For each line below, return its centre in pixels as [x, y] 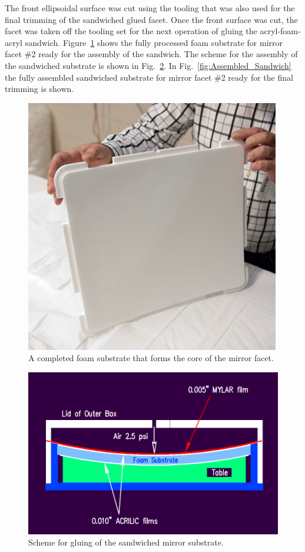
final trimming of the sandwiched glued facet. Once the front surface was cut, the [151, 19]
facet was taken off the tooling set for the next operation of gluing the [131, 31]
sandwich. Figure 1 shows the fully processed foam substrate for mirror [154, 42]
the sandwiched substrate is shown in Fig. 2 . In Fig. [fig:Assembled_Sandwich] [148, 65]
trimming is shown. [39, 89]
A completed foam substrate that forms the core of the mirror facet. [151, 358]
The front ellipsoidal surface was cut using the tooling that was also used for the [150, 8]
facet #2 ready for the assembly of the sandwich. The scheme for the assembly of [151, 54]
